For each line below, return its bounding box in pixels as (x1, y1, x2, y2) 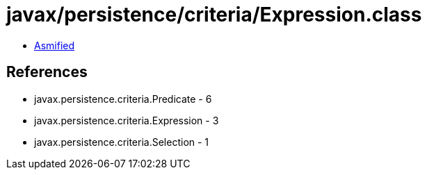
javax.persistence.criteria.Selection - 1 (34, 135, 209, 148)
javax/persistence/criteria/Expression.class (6, 3, 422, 26)
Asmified (34, 39, 75, 51)
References (6, 63, 88, 81)
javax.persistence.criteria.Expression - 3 (34, 114, 219, 126)
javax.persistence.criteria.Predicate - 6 (34, 92, 212, 105)
